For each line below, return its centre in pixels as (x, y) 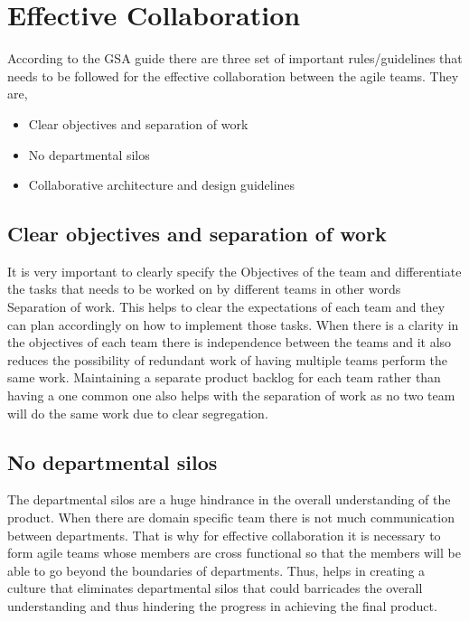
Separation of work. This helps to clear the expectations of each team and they (226, 307)
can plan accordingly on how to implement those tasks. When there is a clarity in (233, 324)
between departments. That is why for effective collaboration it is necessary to (224, 535)
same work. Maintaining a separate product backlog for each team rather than (224, 377)
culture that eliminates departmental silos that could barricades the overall (215, 588)
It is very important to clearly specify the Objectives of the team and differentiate (234, 271)
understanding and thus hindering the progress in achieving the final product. (222, 606)
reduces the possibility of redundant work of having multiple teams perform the (228, 359)
